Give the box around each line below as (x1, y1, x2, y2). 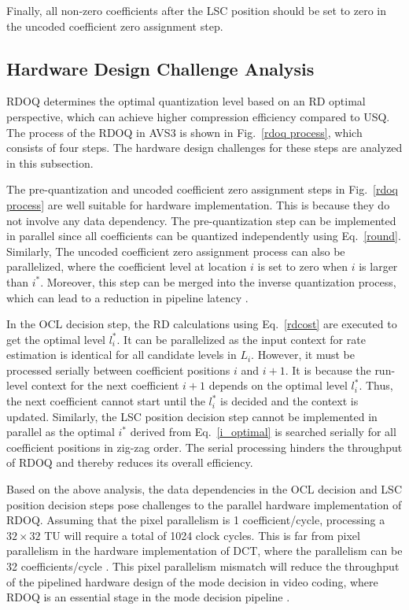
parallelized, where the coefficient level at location (6, 258, 247, 275)
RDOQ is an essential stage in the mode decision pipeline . (6, 589, 290, 605)
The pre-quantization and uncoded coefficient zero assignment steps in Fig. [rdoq (6, 181, 399, 198)
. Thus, (359, 377, 393, 394)
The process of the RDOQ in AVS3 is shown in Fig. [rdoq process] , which (6, 124, 363, 140)
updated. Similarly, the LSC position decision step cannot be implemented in (6, 408, 378, 424)
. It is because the (285, 361, 371, 378)
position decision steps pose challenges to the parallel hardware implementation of (6, 496, 402, 512)
